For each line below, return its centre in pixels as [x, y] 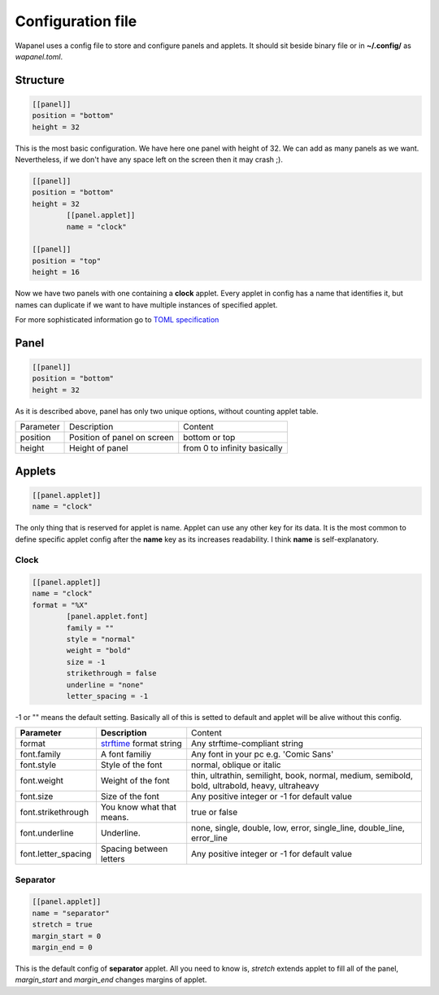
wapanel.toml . [39, 56]
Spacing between [134, 849]
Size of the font [130, 796]
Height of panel [99, 448]
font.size [37, 796]
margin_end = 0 [62, 947]
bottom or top [209, 438]
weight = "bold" [99, 650]
